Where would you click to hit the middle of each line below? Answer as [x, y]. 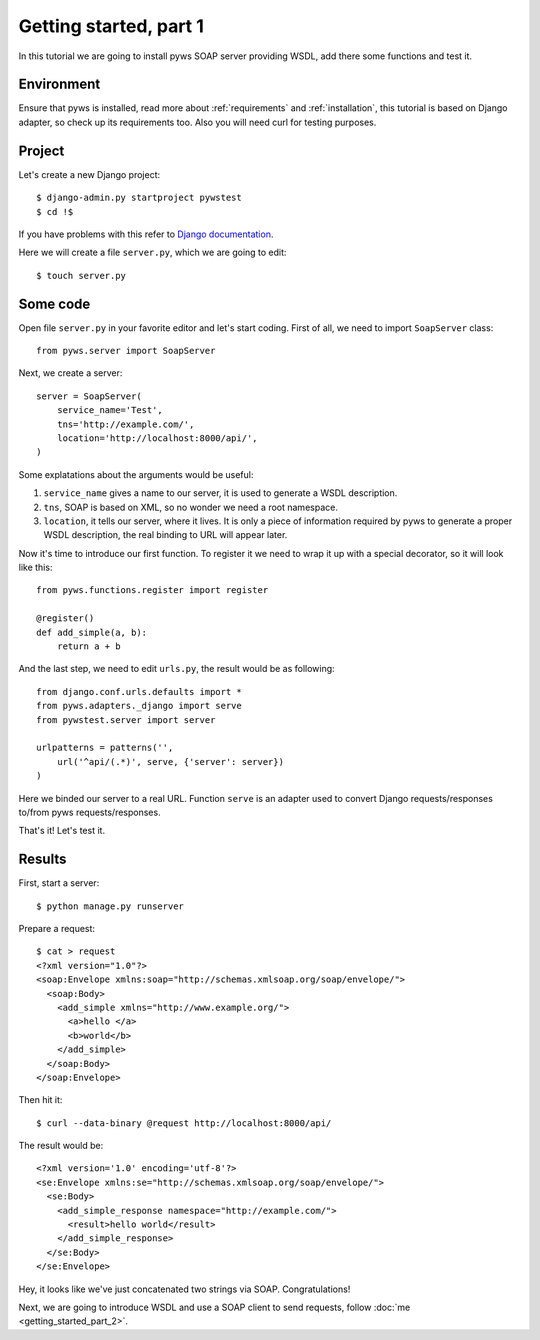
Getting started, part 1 [111, 26]
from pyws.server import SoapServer [126, 350]
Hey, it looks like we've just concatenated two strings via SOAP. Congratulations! [184, 1289]
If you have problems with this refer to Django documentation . [146, 234]
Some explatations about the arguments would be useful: [136, 474]
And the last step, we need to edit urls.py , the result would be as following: [176, 669]
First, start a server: [59, 883]
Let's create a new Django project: [89, 174]
